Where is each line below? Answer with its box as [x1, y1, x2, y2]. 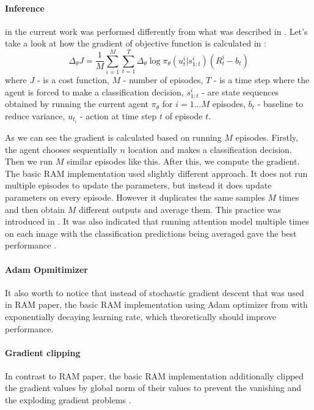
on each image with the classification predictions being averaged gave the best [5, 226, 297, 239]
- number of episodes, [123, 73, 203, 86]
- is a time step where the [213, 73, 310, 86]
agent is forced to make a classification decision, [5, 85, 184, 98]
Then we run [5, 155, 53, 168]
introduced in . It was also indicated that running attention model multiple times [5, 215, 309, 228]
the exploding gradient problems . [5, 393, 131, 406]
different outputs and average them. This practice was [78, 203, 281, 215]
